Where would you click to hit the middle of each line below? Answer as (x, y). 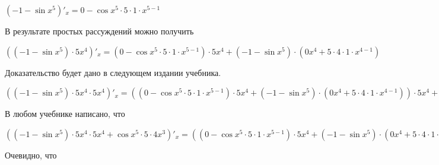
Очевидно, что (31, 155)
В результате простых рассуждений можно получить (99, 31)
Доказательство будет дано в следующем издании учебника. (113, 72)
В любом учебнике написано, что (65, 114)
